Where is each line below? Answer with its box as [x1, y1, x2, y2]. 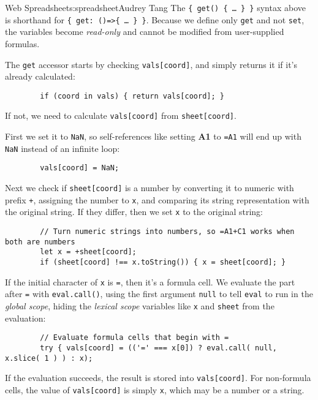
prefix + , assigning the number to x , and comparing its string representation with [5, 193, 309, 206]
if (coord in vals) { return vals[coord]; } [40, 91, 224, 100]
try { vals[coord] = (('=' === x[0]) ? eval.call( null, [40, 343, 277, 352]
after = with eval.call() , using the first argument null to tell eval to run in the [5, 287, 313, 300]
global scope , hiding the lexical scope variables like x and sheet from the [5, 299, 274, 312]
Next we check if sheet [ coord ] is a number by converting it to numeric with [5, 181, 294, 194]
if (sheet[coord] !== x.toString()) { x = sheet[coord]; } [40, 257, 286, 266]
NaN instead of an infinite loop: [5, 142, 120, 154]
